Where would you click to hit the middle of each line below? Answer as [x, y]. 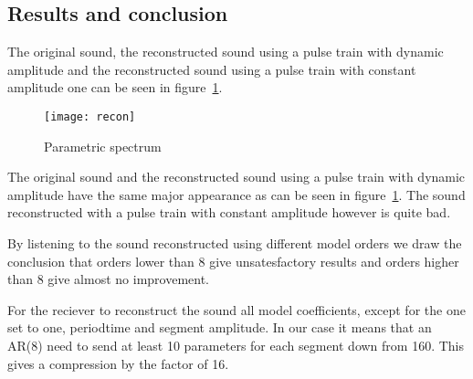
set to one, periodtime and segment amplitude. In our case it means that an [220, 327]
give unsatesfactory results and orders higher [334, 261]
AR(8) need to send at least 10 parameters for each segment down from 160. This [236, 345]
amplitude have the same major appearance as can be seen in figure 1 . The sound [236, 194]
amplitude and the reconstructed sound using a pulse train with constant [212, 69]
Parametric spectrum [103, 146]
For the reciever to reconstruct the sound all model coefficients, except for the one [236, 309]
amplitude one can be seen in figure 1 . [115, 87]
